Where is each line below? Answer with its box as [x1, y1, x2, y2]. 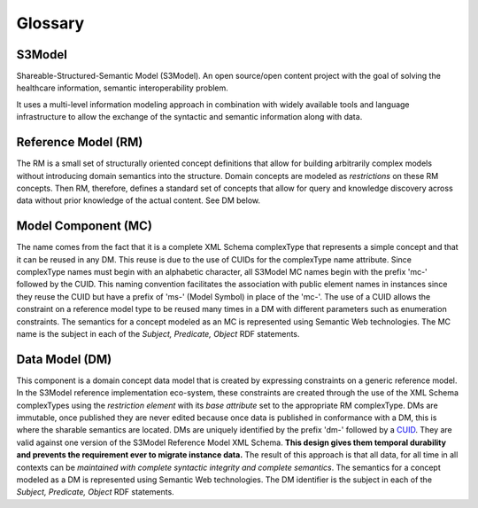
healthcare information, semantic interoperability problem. [16, 82, 229, 93]
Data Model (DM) [16, 351, 112, 367]
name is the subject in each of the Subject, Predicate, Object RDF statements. [16, 328, 300, 339]
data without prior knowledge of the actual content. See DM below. [16, 195, 261, 206]
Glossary [16, 13, 85, 33]
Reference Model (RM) [16, 135, 143, 150]
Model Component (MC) [16, 218, 152, 234]
